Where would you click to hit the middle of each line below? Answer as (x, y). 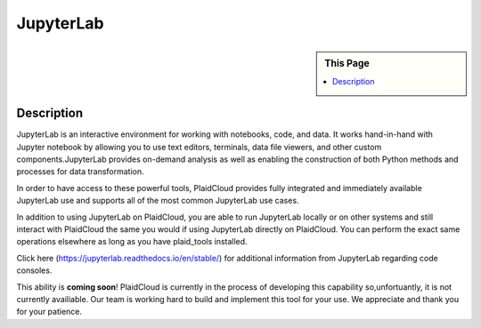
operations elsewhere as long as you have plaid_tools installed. (132, 242)
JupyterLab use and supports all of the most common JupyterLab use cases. (158, 201)
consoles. (34, 270)
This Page (347, 63)
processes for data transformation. (80, 172)
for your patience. (49, 312)
